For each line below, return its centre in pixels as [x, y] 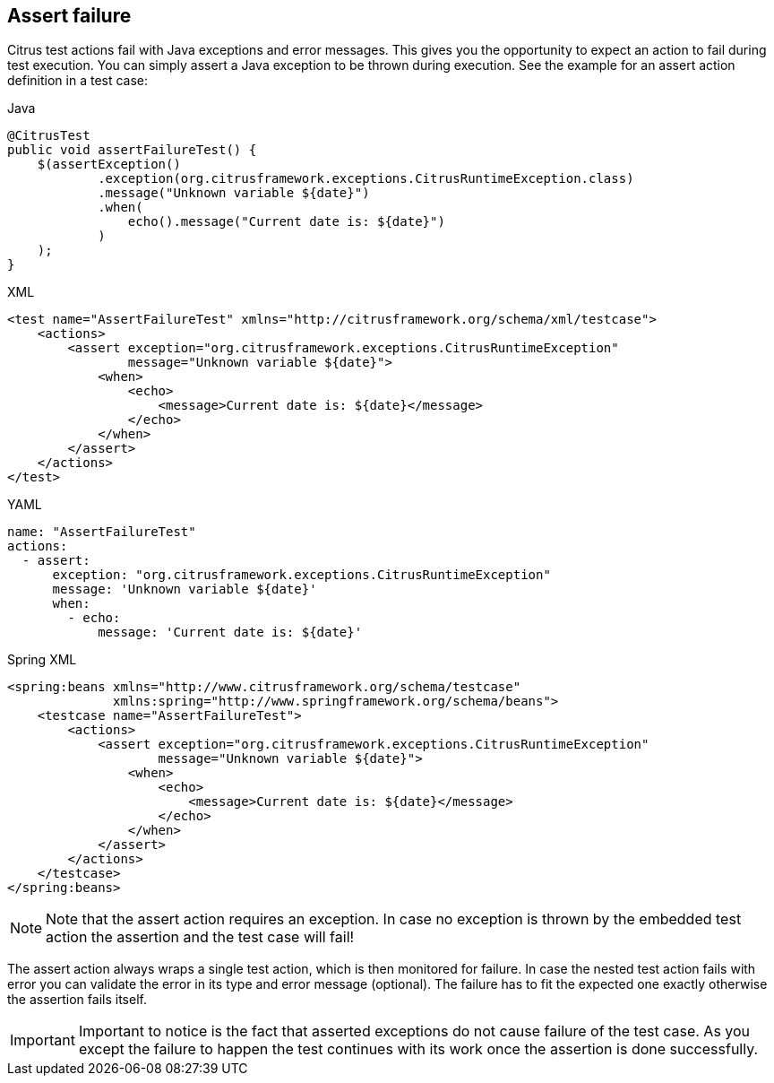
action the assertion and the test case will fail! [200, 937]
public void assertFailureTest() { [132, 150]
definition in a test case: [78, 81]
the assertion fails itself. [77, 1000]
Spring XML [42, 660]
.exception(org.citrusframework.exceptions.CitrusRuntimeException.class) [366, 179]
